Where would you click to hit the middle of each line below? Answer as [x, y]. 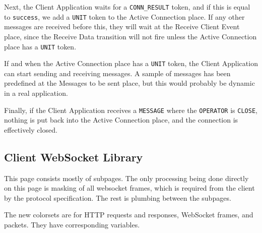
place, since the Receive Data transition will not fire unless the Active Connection [130, 36]
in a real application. [36, 93]
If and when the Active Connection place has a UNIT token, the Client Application [131, 63]
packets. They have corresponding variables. [72, 225]
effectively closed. [31, 129]
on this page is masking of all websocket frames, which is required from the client [129, 188]
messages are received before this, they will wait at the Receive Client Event [122, 26]
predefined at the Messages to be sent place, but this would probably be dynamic [129, 83]
